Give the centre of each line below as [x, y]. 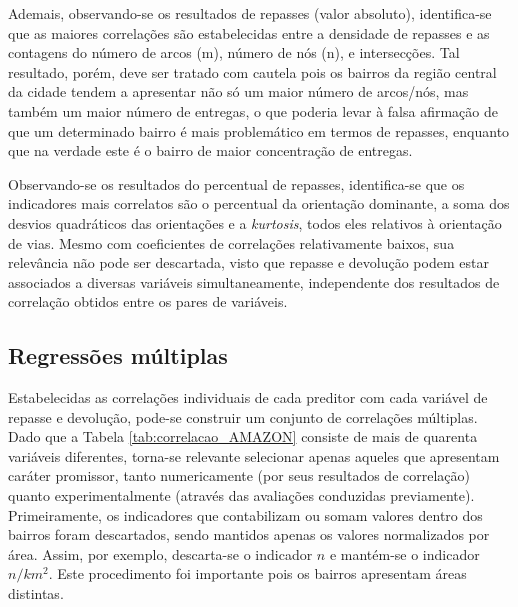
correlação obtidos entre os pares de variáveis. [148, 301]
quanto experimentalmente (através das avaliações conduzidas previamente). [241, 495]
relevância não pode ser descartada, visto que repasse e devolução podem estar [248, 262]
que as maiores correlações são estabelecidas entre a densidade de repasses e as [249, 32]
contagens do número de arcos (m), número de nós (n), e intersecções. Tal [234, 52]
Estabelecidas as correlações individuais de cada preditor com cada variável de [248, 397]
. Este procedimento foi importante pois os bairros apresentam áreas [257, 573]
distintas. [36, 593]
